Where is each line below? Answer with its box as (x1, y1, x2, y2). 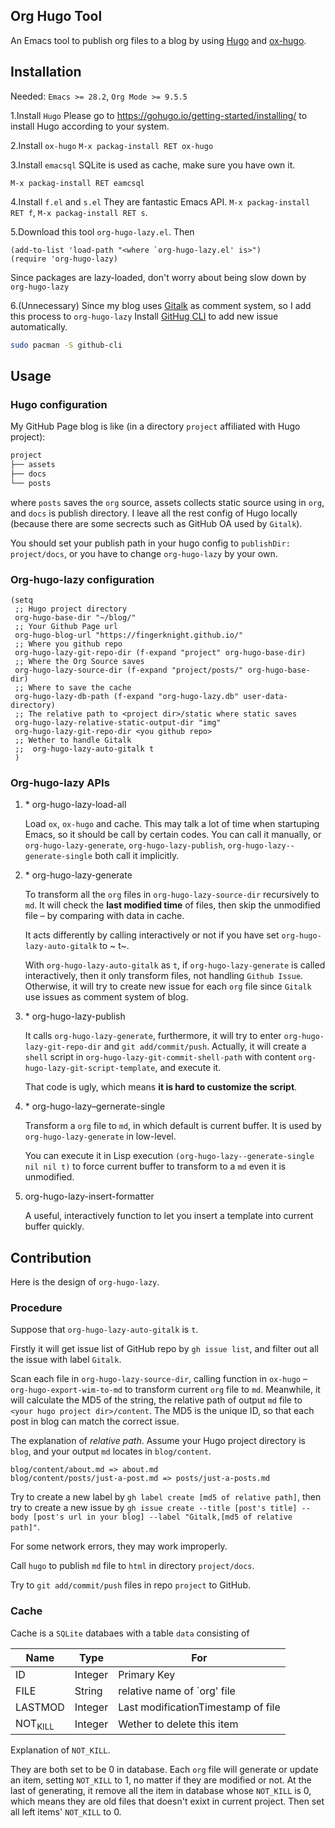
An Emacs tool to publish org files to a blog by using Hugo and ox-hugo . (10, 34, 307, 46)
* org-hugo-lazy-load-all (24, 799, 127, 811)
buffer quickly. (24, 1220, 85, 1233)
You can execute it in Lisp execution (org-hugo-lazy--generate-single (24, 1150, 315, 1162)
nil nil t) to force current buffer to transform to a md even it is (24, 1160, 287, 1173)
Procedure (10, 1301, 63, 1315)
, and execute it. (154, 1062, 222, 1074)
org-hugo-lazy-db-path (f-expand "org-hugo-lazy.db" (14, 691, 240, 701)
